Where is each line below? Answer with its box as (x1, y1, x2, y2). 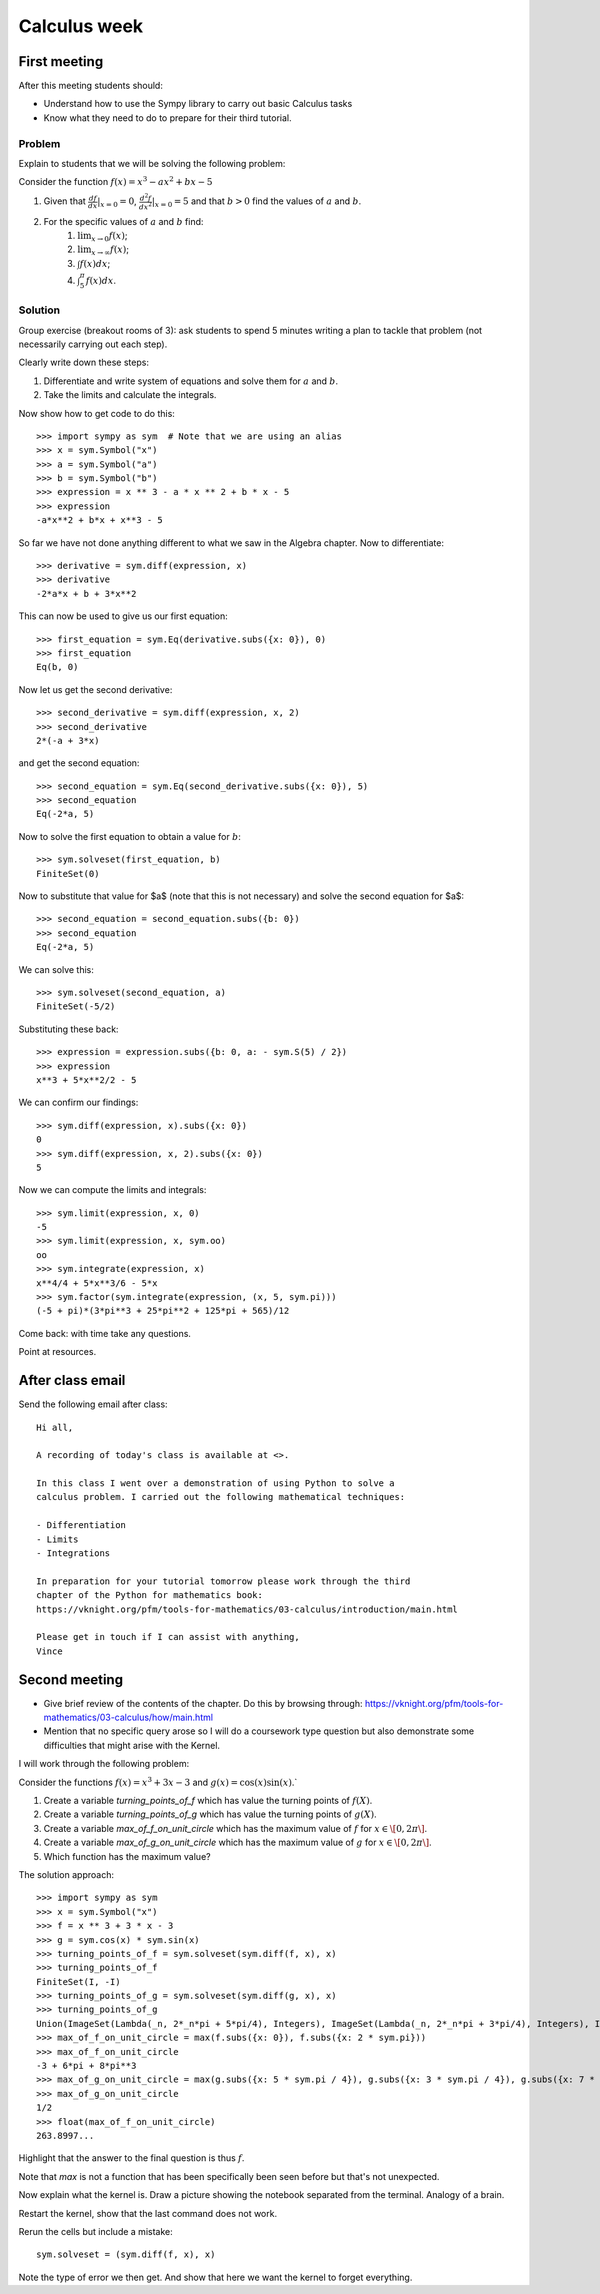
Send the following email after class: (18, 1398, 169, 1410)
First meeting (18, 53, 104, 70)
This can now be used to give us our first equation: (18, 610, 229, 622)
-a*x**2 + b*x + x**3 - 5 (36, 515, 164, 526)
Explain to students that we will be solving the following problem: (18, 157, 286, 169)
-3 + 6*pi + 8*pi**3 (36, 2060, 137, 2072)
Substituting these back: (18, 1023, 119, 1035)
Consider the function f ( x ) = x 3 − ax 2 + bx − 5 (18, 175, 213, 188)
